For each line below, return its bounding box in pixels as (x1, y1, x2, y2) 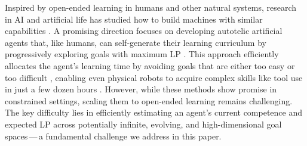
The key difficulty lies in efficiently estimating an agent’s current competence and (5, 106, 303, 119)
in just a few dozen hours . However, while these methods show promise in (5, 83, 277, 95)
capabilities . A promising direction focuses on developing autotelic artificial (5, 24, 283, 37)
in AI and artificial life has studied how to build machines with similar (5, 13, 263, 25)
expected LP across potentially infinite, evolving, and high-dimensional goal (5, 117, 282, 130)
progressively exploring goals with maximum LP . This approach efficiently (5, 48, 279, 60)
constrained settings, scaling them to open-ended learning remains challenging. (5, 94, 293, 107)
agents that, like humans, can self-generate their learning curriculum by (5, 36, 266, 48)
